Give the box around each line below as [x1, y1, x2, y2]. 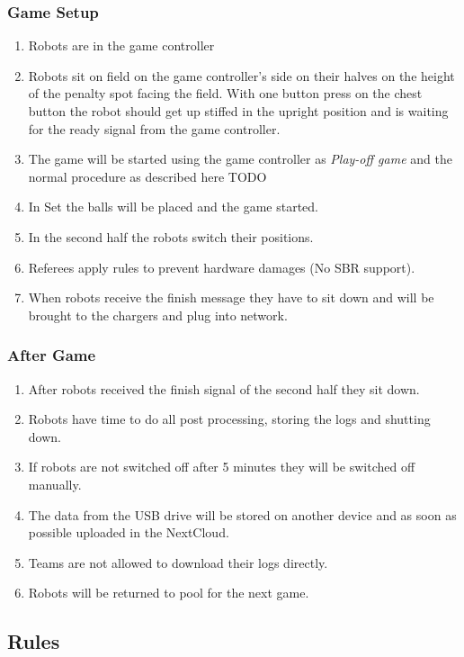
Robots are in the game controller [28, 36, 215, 55]
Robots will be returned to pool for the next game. [28, 583, 309, 602]
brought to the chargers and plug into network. [28, 305, 288, 324]
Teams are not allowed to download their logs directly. [28, 553, 328, 571]
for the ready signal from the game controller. [28, 119, 281, 138]
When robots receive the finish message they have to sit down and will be [28, 288, 434, 307]
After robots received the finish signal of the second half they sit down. [28, 379, 420, 398]
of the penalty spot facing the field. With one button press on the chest [28, 84, 423, 103]
